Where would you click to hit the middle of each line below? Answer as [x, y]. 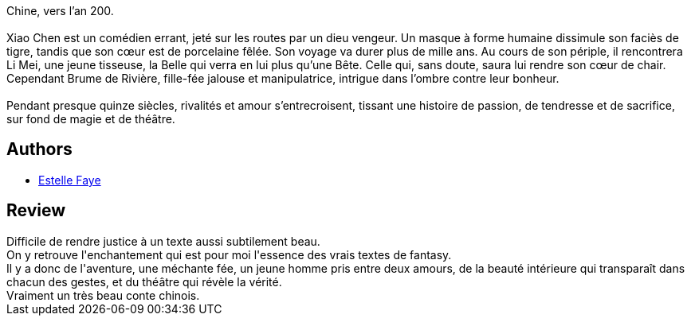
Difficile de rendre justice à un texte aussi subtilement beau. [163, 241]
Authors [39, 149]
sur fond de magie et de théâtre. [91, 119]
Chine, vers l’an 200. [60, 11]
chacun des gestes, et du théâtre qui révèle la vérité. [144, 281]
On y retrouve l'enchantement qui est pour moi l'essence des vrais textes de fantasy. [229, 254]
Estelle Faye [70, 180]
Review [36, 211]
